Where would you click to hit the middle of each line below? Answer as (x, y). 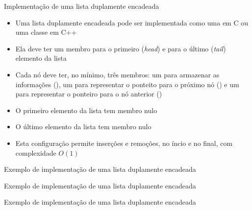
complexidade (36, 152)
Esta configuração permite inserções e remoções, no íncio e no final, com (124, 143)
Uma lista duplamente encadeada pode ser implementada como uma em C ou (132, 22)
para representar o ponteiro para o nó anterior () (89, 94)
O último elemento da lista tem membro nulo (83, 127)
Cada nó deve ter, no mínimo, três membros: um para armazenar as (117, 74)
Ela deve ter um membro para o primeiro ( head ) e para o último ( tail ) (121, 48)
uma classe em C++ (46, 32)
